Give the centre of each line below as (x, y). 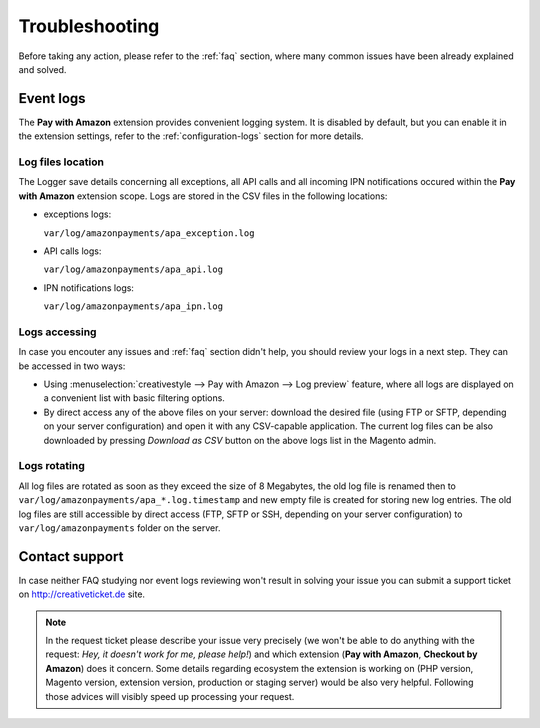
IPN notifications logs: (89, 287)
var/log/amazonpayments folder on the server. (119, 527)
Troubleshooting (89, 26)
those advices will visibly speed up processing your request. (170, 696)
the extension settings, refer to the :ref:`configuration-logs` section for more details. (191, 136)
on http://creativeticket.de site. (81, 594)
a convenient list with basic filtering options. (134, 398)
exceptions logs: (77, 214)
